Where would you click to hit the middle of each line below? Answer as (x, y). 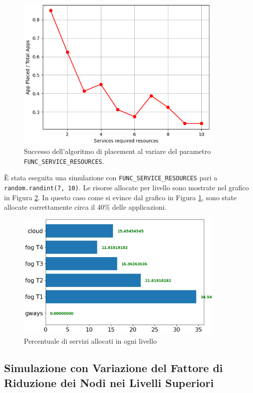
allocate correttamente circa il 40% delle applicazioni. (85, 207)
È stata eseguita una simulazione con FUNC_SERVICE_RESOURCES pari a (111, 178)
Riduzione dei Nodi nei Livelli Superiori (109, 382)
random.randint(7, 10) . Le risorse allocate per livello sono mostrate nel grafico (126, 188)
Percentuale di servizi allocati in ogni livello (90, 341)
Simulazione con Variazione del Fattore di (114, 368)
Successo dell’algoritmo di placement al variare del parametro (117, 151)
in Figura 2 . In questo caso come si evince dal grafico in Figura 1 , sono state (120, 197)
